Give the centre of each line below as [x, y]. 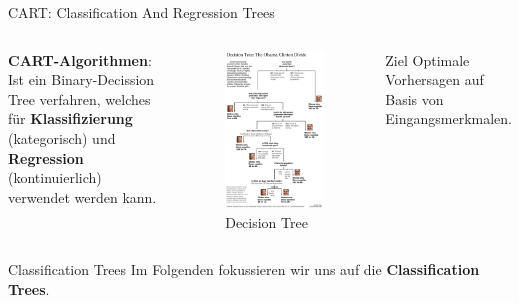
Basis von [414, 98]
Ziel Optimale [427, 59]
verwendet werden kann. [82, 196]
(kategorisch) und [62, 137]
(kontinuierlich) [55, 177]
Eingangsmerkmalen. [448, 118]
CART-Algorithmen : [80, 59]
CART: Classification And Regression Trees [141, 12]
